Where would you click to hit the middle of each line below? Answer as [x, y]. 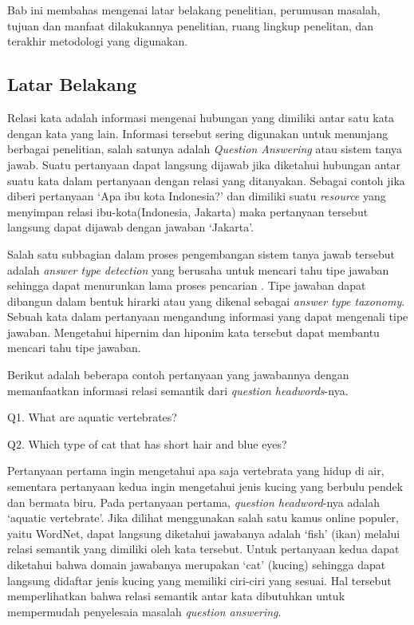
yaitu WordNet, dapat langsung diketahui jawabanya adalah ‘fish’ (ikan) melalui [204, 533]
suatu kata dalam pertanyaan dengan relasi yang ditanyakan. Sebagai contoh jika [206, 180]
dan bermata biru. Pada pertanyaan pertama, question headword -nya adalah [193, 502]
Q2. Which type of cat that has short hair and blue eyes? [147, 443]
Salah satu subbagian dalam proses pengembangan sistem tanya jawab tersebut [201, 253]
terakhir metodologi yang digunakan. [98, 41]
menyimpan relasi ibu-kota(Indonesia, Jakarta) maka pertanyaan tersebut [188, 211]
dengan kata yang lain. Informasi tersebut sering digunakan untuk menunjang [198, 133]
